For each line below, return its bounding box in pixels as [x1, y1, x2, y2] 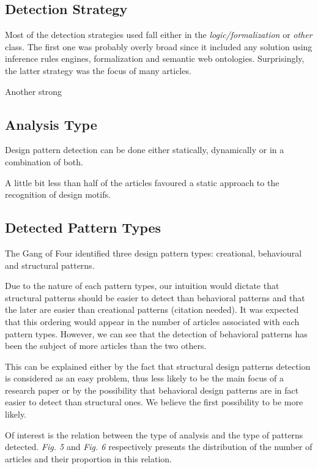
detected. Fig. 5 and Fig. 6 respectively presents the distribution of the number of [5, 440, 312, 453]
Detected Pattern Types [5, 218, 161, 237]
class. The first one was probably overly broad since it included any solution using [5, 40, 312, 53]
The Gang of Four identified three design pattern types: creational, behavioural [5, 246, 302, 259]
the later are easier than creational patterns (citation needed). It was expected [5, 303, 299, 316]
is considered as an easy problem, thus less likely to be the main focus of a [5, 372, 284, 385]
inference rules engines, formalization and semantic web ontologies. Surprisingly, [5, 52, 305, 65]
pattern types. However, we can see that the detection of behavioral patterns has [5, 327, 308, 340]
